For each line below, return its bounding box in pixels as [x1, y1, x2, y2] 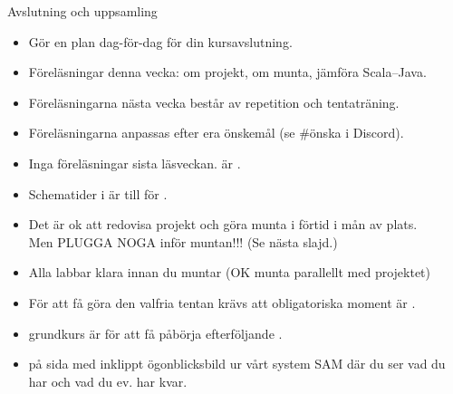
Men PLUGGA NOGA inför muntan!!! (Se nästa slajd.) [28, 232, 338, 251]
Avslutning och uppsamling [7, 2, 158, 20]
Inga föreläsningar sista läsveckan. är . [28, 153, 241, 172]
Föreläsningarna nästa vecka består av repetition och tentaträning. [28, 92, 400, 111]
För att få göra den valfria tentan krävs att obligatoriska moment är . [28, 293, 416, 312]
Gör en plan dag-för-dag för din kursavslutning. [28, 32, 293, 51]
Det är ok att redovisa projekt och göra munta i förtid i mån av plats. [28, 215, 418, 234]
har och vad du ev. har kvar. [28, 371, 188, 390]
